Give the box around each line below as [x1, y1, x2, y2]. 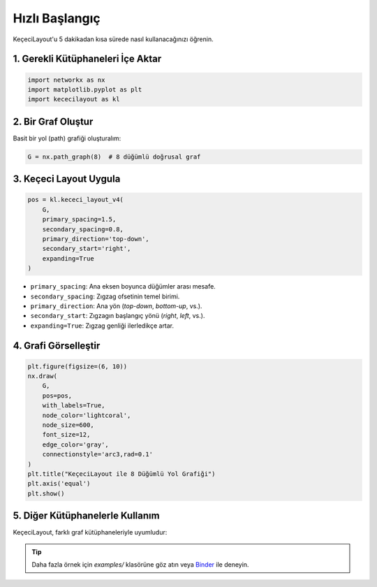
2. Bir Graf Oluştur [13, 115, 94, 127]
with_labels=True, [42, 402, 105, 410]
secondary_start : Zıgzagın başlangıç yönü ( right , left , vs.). [30, 312, 205, 320]
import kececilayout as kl [27, 95, 120, 103]
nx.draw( [27, 372, 58, 380]
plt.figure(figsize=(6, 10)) [27, 362, 128, 370]
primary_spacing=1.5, [42, 215, 117, 224]
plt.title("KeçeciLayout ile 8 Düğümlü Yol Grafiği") [27, 470, 216, 478]
